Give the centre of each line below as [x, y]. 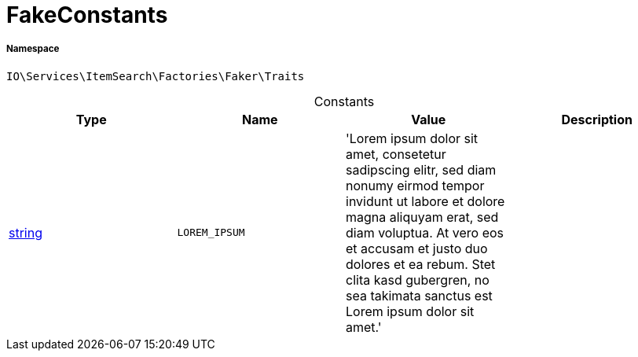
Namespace [33, 49]
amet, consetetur [396, 154]
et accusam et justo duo [417, 248]
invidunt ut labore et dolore [425, 201]
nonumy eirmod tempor [415, 185]
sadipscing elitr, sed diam [421, 169]
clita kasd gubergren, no [418, 280]
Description [597, 119]
